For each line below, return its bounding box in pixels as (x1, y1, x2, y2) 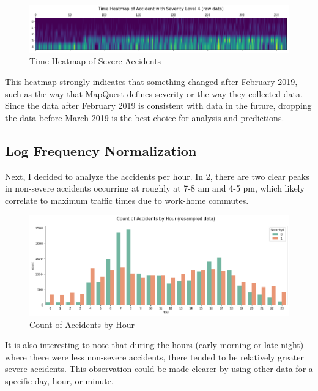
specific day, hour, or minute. (5, 374, 114, 387)
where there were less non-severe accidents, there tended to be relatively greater (5, 350, 304, 363)
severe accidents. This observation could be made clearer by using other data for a (5, 362, 313, 375)
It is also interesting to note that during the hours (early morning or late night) (5, 338, 304, 351)
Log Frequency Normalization (5, 141, 197, 160)
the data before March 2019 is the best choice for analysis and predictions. (5, 111, 284, 124)
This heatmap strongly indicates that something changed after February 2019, (5, 75, 298, 88)
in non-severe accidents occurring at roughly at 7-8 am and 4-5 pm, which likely (5, 182, 305, 195)
